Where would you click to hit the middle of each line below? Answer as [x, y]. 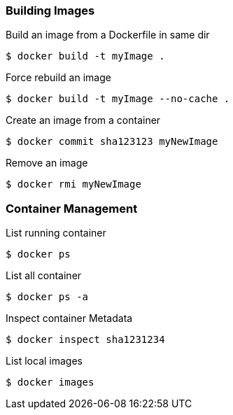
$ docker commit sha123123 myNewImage [112, 142]
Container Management [72, 208]
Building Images [50, 10]
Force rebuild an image [58, 78]
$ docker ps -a [47, 297]
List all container [44, 276]
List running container [56, 233]
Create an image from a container [83, 120]
